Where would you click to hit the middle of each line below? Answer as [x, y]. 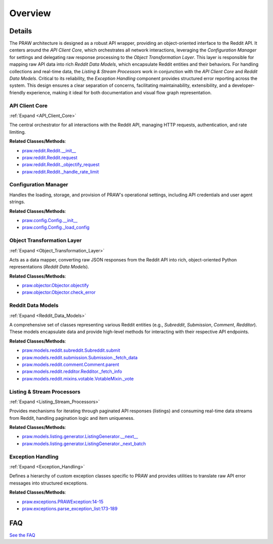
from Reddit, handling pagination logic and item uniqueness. [72, 418]
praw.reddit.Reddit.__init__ [49, 150]
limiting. [18, 132]
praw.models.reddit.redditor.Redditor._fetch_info [72, 371]
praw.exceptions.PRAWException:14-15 [63, 502]
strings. [17, 202]
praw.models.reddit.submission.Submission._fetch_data [80, 357]
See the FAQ [22, 535]
